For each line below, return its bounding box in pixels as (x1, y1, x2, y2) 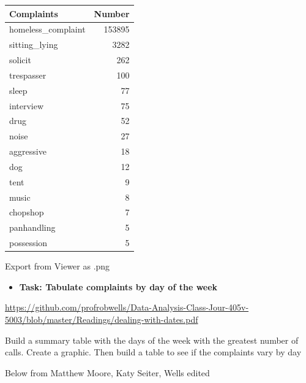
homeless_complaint (9, 23, 86, 36)
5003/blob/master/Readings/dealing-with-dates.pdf (5, 313, 198, 326)
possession (9, 236, 48, 249)
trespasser (9, 68, 47, 81)
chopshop (9, 206, 44, 219)
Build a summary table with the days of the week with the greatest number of (5, 333, 299, 346)
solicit (9, 53, 31, 66)
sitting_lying (9, 38, 58, 51)
